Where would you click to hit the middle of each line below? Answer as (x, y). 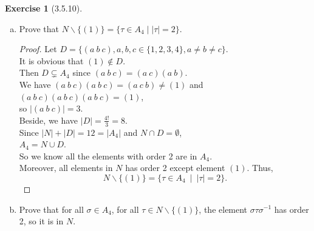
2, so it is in (41, 221)
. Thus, (260, 168)
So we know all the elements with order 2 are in (108, 156)
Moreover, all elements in (66, 168)
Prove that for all (51, 209)
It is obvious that (51, 60)
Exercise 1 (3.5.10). (44, 8)
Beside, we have (49, 120)
